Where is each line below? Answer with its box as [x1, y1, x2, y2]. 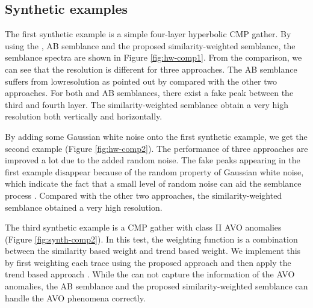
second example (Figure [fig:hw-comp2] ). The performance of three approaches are [5, 142, 308, 154]
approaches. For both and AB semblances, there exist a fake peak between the [5, 86, 294, 99]
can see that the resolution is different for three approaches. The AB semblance [5, 62, 297, 75]
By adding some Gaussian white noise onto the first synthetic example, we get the [5, 130, 308, 142]
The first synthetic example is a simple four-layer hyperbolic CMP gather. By [5, 28, 291, 40]
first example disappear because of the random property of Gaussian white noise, [5, 165, 304, 178]
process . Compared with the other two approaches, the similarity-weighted [5, 189, 282, 201]
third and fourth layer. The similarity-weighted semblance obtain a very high [5, 98, 288, 110]
